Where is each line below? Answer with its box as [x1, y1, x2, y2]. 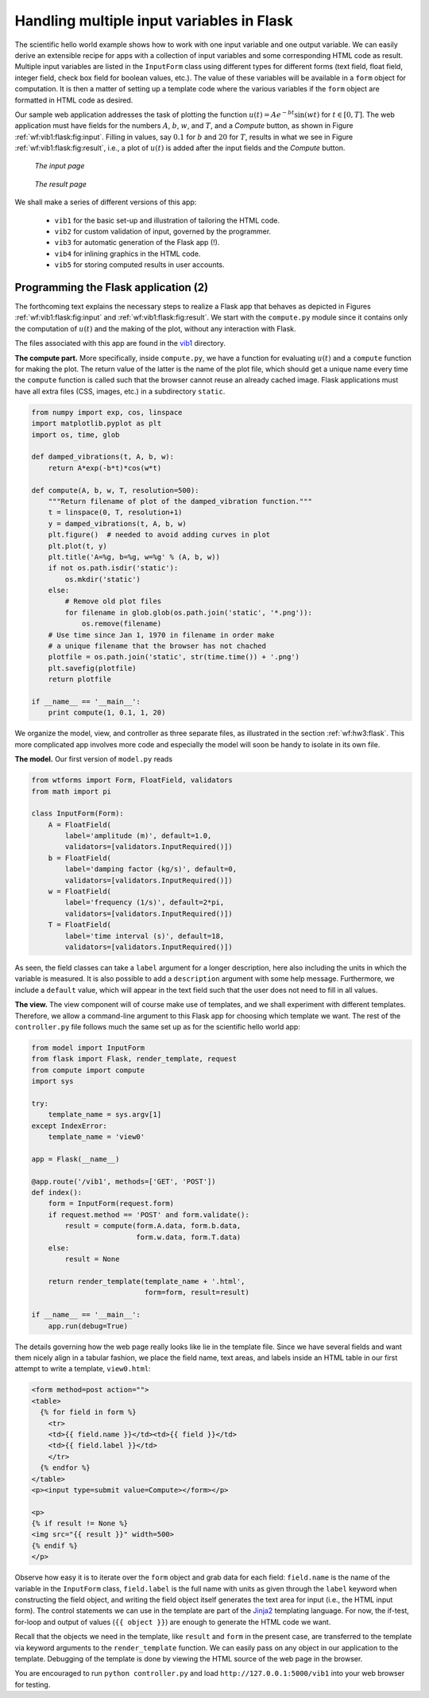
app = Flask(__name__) [31, 1154, 120, 1164]
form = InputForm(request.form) [48, 1199, 175, 1208]
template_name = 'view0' [48, 1133, 145, 1142]
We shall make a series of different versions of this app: [14, 197, 197, 207]
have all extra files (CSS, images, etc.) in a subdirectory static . [14, 386, 226, 396]
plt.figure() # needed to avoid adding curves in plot [48, 530, 271, 540]
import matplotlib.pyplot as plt [31, 419, 162, 428]
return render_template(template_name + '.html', [48, 1277, 245, 1286]
